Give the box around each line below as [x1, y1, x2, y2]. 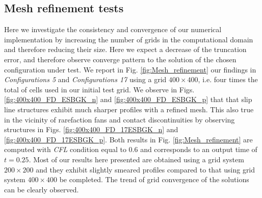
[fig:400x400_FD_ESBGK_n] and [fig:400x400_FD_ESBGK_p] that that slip [4, 94, 252, 105]
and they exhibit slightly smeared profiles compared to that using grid [36, 164, 255, 175]
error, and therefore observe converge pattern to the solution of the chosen [4, 54, 237, 64]
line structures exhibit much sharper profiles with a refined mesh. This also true [4, 104, 254, 114]
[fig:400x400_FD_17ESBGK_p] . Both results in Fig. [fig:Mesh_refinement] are [4, 134, 253, 144]
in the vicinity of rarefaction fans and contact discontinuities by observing [4, 114, 235, 125]
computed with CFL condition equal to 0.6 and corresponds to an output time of [4, 144, 257, 155]
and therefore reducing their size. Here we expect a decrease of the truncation [4, 44, 247, 55]
